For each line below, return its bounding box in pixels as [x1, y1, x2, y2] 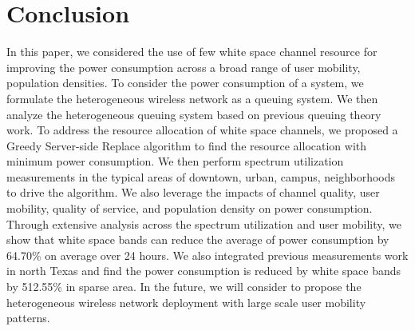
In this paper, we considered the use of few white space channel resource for [6, 43, 377, 60]
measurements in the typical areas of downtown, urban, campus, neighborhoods [6, 168, 396, 185]
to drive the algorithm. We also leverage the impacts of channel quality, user [6, 184, 380, 201]
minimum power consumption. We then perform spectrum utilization [6, 153, 344, 169]
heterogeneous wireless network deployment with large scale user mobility [6, 293, 366, 310]
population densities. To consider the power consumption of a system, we [6, 74, 364, 91]
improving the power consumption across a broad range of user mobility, [6, 58, 361, 75]
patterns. [6, 309, 50, 326]
